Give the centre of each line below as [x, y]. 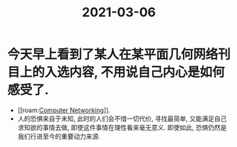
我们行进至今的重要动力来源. [59, 136]
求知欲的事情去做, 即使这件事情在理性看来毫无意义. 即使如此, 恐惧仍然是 [122, 127]
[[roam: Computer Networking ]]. [64, 110]
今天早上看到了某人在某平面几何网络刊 [119, 55]
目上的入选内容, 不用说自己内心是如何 [116, 72]
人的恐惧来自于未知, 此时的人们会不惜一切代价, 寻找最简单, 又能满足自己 [122, 119]
